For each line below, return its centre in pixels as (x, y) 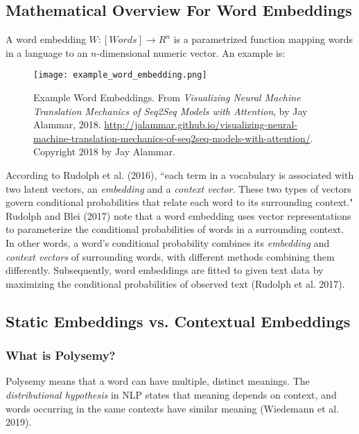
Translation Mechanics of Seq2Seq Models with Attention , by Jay (170, 111)
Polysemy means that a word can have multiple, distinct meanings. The (158, 381)
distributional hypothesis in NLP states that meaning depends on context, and (171, 394)
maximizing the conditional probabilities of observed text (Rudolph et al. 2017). (175, 283)
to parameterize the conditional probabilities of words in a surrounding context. (175, 229)
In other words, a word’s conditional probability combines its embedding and (168, 242)
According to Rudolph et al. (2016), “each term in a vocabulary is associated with (180, 175)
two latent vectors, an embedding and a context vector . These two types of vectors (178, 188)
